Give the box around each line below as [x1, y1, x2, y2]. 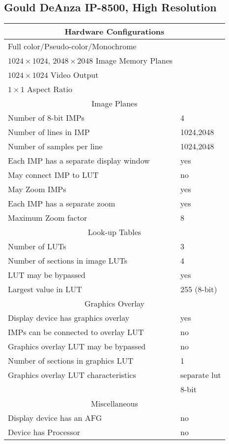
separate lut [180, 369, 221, 381]
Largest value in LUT [8, 283, 82, 295]
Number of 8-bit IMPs [8, 112, 85, 124]
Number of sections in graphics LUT [8, 355, 134, 367]
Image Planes [91, 98, 138, 109]
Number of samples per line [8, 140, 103, 152]
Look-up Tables [87, 226, 142, 238]
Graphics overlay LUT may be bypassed [8, 341, 146, 352]
